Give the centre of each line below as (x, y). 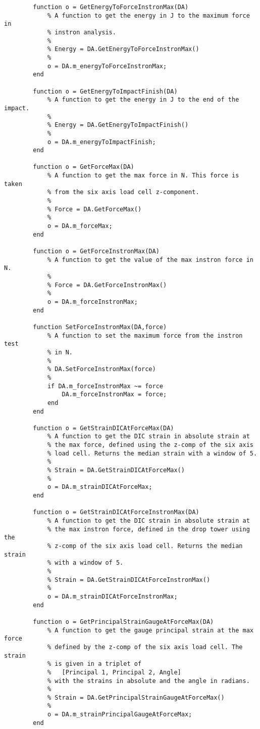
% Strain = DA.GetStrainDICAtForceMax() (116, 470)
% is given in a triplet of (94, 664)
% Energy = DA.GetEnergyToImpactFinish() (118, 125)
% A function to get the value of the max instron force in (150, 260)
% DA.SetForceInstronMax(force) (101, 369)
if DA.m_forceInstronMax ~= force (105, 386)
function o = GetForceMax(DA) (84, 167)
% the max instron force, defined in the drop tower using (148, 529)
